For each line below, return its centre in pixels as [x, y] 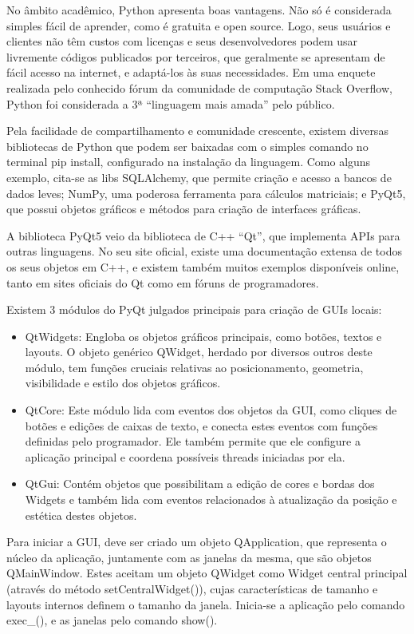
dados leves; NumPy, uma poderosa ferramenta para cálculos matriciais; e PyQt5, [206, 193]
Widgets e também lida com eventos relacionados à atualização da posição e [211, 499]
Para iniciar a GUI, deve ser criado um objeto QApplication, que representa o [197, 542]
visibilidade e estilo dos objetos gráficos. [123, 383]
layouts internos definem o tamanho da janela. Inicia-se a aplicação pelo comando [206, 604]
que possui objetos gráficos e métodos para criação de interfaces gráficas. [184, 209]
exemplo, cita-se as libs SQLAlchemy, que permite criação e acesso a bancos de [199, 177]
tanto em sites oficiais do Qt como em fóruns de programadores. [163, 282]
